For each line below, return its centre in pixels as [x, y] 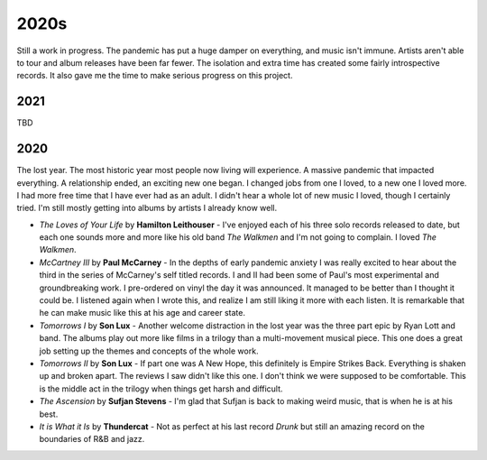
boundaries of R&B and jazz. [92, 439]
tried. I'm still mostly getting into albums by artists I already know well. [147, 208]
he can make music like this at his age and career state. [142, 313]
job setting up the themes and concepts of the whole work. [149, 351]
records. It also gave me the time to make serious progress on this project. [155, 76]
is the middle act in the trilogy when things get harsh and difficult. [161, 389]
